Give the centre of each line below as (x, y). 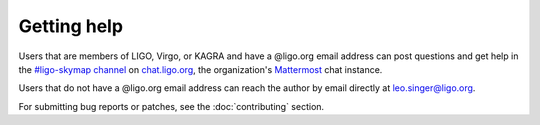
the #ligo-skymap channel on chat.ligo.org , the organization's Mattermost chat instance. (200, 69)
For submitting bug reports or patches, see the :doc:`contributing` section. (171, 106)
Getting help (71, 26)
